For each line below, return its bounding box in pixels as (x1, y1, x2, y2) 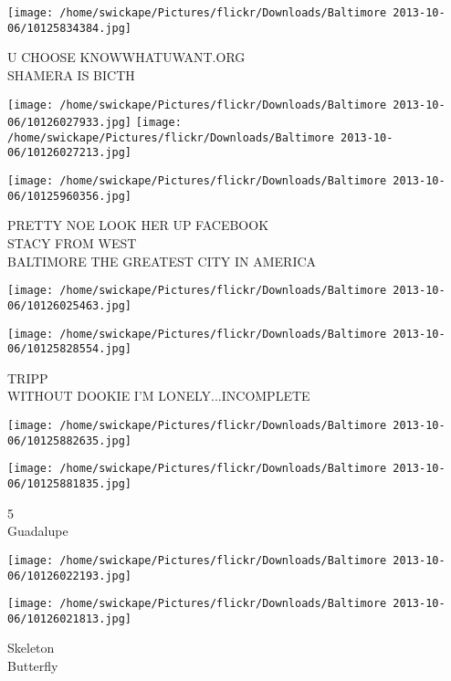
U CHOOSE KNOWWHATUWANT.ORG (7, 47, 246, 67)
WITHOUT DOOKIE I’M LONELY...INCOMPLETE (7, 386, 310, 405)
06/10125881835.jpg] (7, 477, 132, 490)
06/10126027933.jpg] (7, 116, 132, 130)
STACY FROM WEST (7, 234, 137, 253)
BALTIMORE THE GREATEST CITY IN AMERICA (7, 251, 317, 270)
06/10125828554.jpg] (7, 342, 132, 356)
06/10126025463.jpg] (7, 299, 132, 312)
